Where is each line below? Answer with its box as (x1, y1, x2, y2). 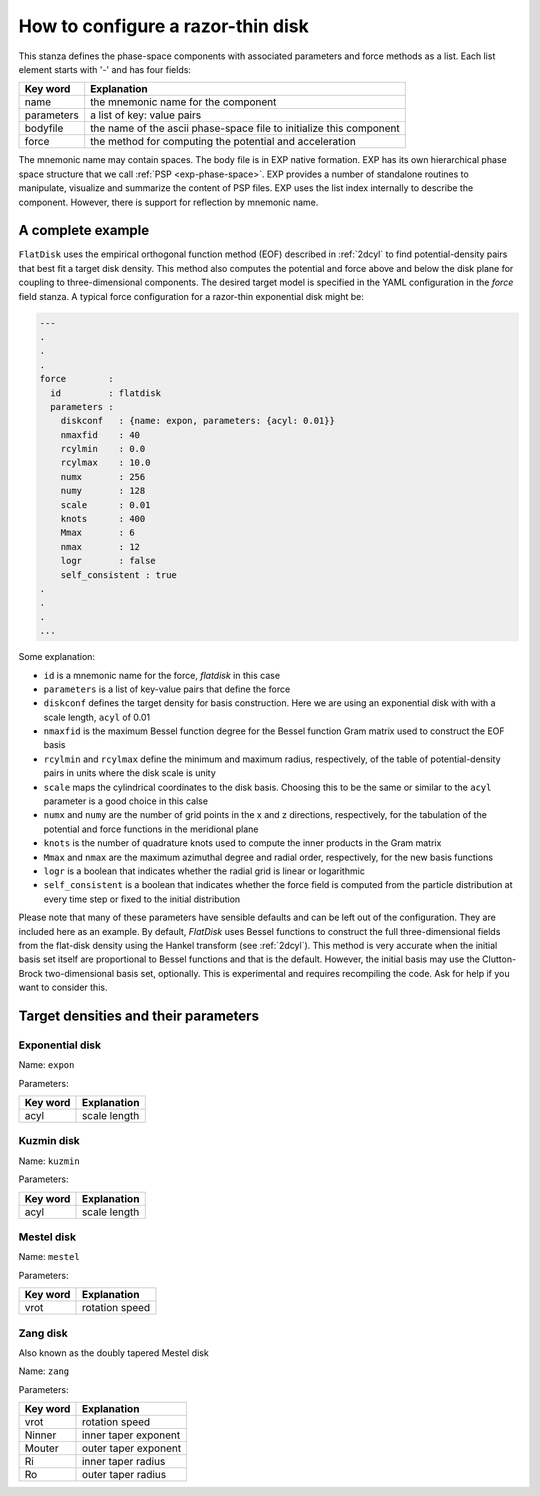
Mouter (24, 1441, 59, 1455)
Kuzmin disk (18, 1134, 80, 1148)
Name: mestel (18, 1251, 80, 1263)
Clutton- (481, 953, 517, 965)
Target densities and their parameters (18, 1007, 260, 1024)
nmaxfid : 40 (60, 429, 140, 440)
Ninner (24, 1428, 57, 1442)
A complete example (18, 222, 150, 239)
